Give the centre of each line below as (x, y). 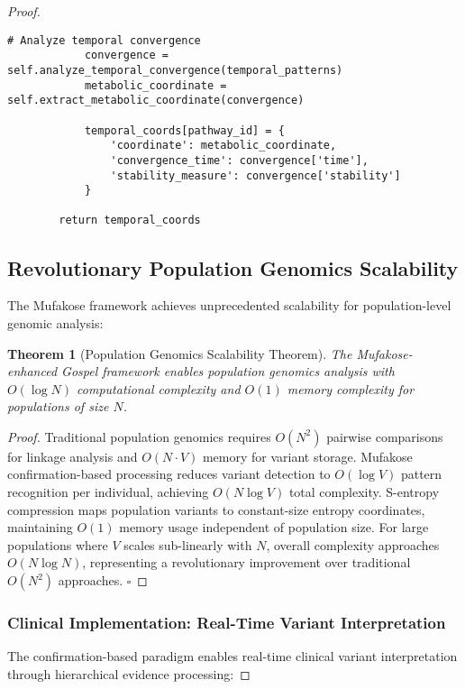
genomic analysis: (55, 322)
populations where (58, 544)
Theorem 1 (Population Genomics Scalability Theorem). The (180, 353)
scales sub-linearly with (188, 544)
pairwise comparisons (385, 436)
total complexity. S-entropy (364, 492)
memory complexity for (351, 388)
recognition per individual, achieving (108, 492)
